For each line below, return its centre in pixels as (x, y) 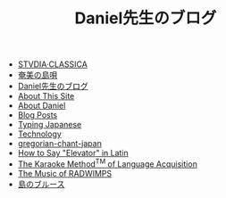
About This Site (46, 96)
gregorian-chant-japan (60, 144)
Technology (40, 134)
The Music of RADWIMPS (65, 173)
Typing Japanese (50, 125)
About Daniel (42, 106)
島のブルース (41, 184)
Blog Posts (38, 115)
